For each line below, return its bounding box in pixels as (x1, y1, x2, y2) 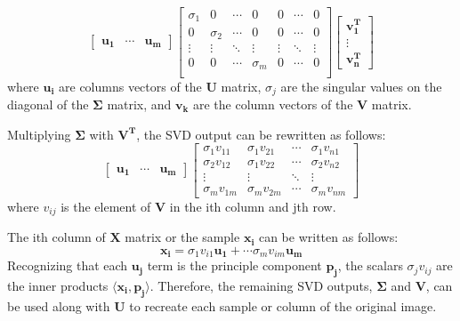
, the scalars (337, 256, 403, 275)
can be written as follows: (258, 228, 399, 246)
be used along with (7, 296, 110, 315)
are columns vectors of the (59, 76, 202, 95)
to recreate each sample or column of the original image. (129, 296, 437, 315)
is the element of (61, 197, 151, 215)
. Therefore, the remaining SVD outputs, (149, 276, 373, 294)
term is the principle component (147, 256, 322, 275)
